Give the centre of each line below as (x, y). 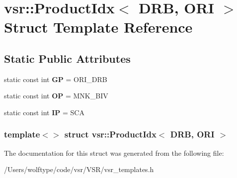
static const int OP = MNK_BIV (56, 96)
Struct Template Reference (98, 27)
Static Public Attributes (67, 58)
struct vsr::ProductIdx (110, 134)
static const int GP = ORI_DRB (56, 79)
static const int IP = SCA (44, 112)
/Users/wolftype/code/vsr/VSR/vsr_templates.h (79, 169)
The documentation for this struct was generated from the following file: (114, 153)
